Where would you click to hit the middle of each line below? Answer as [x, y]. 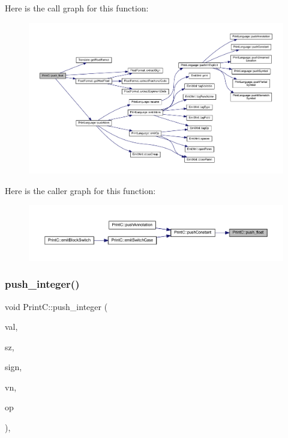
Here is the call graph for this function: [77, 8]
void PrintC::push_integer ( [56, 306]
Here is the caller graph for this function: [80, 190]
